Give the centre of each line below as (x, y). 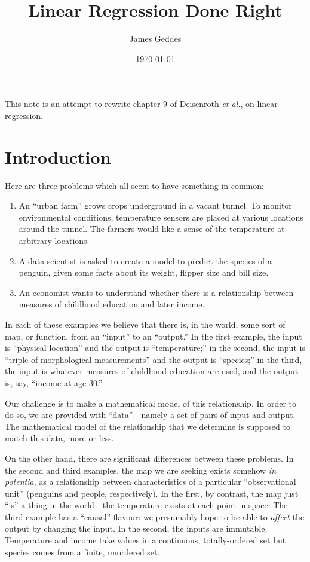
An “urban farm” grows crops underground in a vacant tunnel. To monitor (155, 205)
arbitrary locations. (54, 240)
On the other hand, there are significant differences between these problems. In (149, 458)
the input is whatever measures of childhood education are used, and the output (152, 371)
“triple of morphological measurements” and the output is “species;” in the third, (154, 359)
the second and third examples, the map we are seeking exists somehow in (141, 470)
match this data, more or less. (59, 438)
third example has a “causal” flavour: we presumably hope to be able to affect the (155, 516)
